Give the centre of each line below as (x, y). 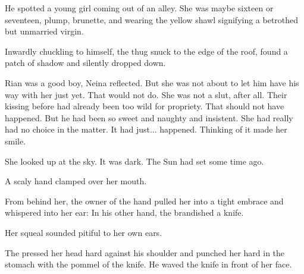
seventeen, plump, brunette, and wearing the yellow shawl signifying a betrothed (152, 19)
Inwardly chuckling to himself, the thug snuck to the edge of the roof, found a (146, 51)
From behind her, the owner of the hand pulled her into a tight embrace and (144, 201)
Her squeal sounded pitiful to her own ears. (84, 232)
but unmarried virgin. (44, 31)
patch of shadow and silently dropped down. (85, 63)
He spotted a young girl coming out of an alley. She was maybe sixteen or (139, 8)
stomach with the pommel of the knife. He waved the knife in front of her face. (148, 264)
